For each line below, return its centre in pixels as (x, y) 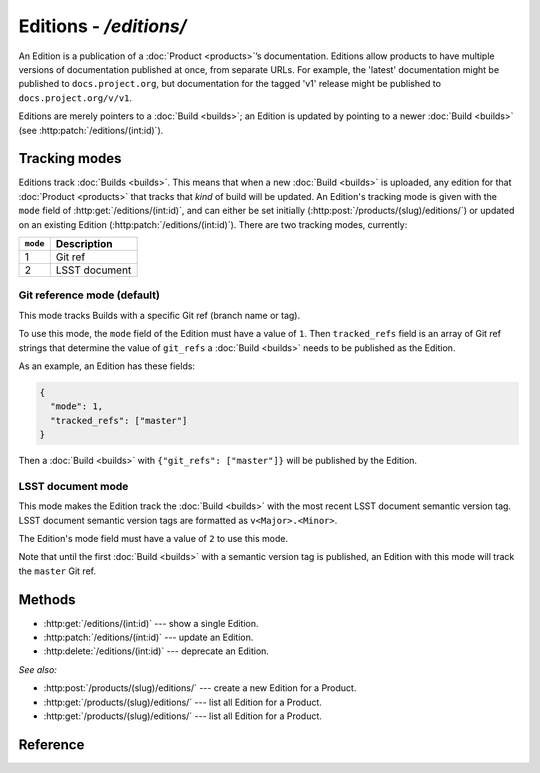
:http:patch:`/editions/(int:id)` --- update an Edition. (148, 637)
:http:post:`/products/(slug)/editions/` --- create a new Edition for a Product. (200, 688)
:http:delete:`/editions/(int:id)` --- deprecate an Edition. (156, 651)
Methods (47, 599)
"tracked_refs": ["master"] (119, 420)
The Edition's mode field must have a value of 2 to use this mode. (153, 538)
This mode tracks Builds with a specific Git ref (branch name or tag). (159, 315)
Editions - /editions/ (102, 26)
